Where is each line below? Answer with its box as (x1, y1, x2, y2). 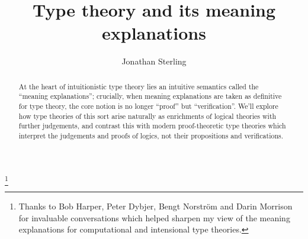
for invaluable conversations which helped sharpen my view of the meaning (18, 211, 290, 224)
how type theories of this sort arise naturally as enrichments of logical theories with (18, 111, 277, 121)
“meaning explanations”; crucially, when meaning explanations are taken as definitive (18, 91, 282, 101)
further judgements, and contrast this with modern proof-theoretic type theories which (18, 121, 286, 131)
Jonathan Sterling (121, 55, 187, 67)
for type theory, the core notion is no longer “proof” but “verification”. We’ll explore (18, 101, 278, 111)
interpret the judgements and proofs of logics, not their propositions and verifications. (18, 130, 284, 140)
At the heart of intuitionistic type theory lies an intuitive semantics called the (18, 81, 259, 91)
